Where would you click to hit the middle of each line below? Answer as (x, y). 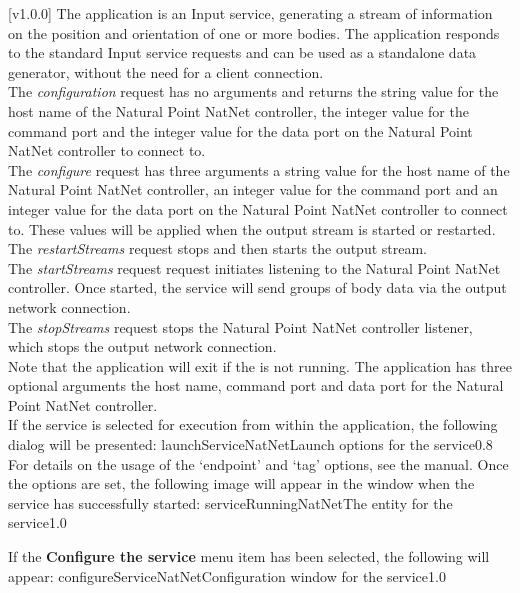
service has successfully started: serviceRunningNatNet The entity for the (230, 502)
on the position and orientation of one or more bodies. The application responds (254, 32)
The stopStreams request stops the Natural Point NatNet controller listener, (240, 326)
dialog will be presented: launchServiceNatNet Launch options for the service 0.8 (250, 444)
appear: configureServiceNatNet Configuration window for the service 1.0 (227, 575)
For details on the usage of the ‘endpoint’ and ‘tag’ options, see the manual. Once (258, 463)
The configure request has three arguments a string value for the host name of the (259, 169)
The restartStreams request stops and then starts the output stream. (218, 248)
